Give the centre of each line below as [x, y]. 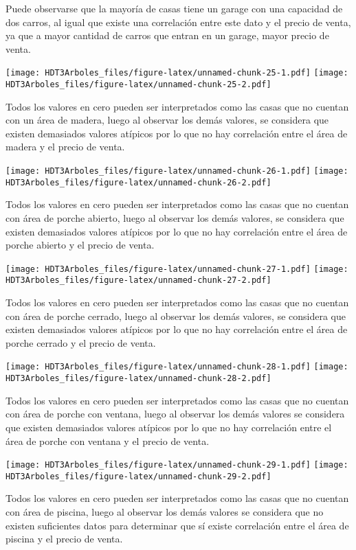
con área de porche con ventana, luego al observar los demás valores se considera [175, 414]
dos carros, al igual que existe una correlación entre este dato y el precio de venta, [178, 22]
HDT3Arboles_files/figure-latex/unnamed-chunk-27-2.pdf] [138, 280]
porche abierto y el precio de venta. [80, 245]
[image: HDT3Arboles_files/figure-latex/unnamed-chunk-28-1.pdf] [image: [177, 367]
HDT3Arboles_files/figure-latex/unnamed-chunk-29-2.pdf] [138, 476]
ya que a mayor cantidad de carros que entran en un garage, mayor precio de [167, 35]
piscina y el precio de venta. [64, 539]
